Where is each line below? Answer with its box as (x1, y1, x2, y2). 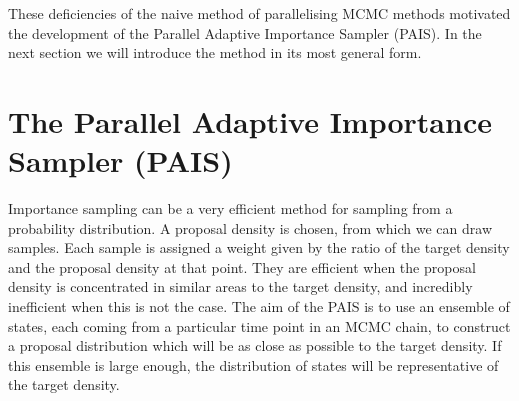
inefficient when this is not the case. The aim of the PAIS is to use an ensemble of (8, 296, 510, 317)
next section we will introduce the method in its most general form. (8, 42, 422, 63)
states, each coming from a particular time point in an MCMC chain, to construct (8, 315, 511, 336)
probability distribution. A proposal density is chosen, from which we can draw (8, 217, 493, 238)
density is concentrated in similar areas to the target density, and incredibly (8, 276, 473, 297)
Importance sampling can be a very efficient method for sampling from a (8, 198, 453, 219)
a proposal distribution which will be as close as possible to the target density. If (8, 335, 502, 356)
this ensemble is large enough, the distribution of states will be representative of (8, 354, 499, 375)
